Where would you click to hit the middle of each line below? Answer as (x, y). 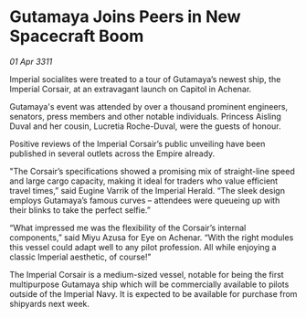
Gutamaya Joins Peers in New (125, 17)
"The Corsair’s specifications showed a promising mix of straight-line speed (152, 171)
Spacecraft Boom (77, 36)
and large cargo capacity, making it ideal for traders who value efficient (144, 181)
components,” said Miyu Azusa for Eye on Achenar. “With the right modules (152, 237)
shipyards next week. (49, 303)
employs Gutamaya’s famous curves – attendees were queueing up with (145, 200)
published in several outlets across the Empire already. (112, 154)
